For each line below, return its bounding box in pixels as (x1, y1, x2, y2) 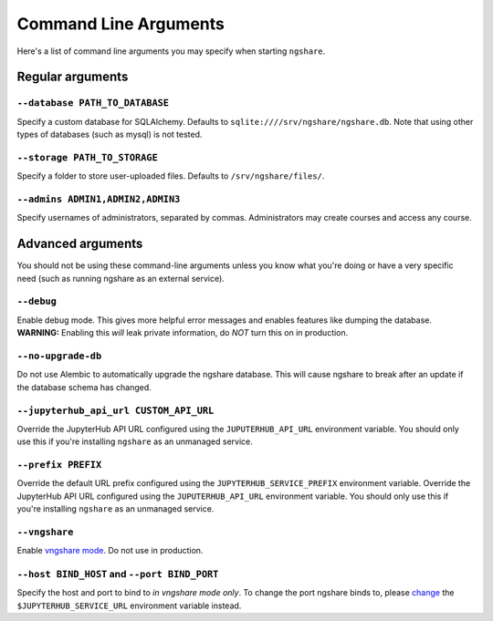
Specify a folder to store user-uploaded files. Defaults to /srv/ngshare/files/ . (16, 171, 325, 181)
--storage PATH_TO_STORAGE (16, 151, 159, 163)
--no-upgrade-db (16, 349, 102, 362)
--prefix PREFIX (16, 459, 102, 471)
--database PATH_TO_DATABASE (16, 97, 169, 109)
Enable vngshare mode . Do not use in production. (16, 545, 204, 556)
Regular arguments (16, 69, 129, 85)
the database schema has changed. (16, 381, 152, 392)
